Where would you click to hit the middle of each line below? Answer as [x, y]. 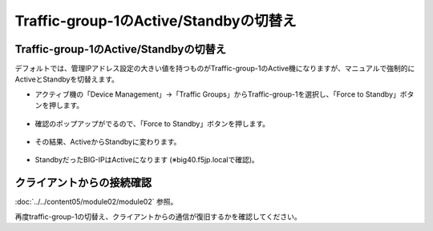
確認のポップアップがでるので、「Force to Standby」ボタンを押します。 [152, 123]
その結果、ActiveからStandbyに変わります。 [108, 142]
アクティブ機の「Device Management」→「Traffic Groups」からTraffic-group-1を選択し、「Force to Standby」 [218, 94]
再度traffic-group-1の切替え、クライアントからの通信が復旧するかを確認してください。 [158, 217]
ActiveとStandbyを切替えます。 [67, 79]
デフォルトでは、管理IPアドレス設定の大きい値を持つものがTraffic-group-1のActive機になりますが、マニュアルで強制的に [215, 69]
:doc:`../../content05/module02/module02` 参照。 [96, 202]
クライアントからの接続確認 [83, 183]
